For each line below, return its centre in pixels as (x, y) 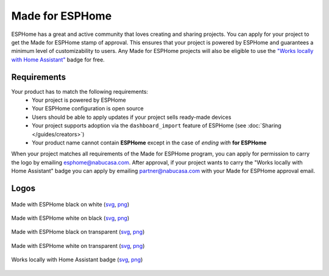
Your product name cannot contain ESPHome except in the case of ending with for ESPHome (149, 143)
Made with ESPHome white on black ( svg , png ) (70, 218)
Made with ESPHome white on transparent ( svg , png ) (78, 246)
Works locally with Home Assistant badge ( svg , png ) (77, 260)
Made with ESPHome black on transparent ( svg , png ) (78, 232)
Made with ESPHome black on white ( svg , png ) (70, 204)
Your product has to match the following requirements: (80, 91)
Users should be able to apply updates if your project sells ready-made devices (132, 117)
